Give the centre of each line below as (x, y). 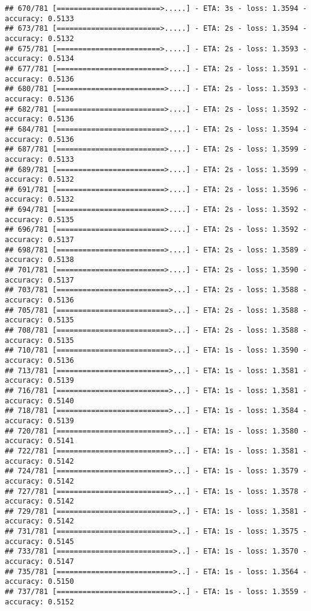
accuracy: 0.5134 (39, 59)
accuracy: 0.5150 (39, 582)
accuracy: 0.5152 (39, 602)
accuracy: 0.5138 (39, 260)
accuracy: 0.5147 (39, 562)
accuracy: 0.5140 (39, 401)
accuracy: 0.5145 (39, 541)
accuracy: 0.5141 (39, 441)
